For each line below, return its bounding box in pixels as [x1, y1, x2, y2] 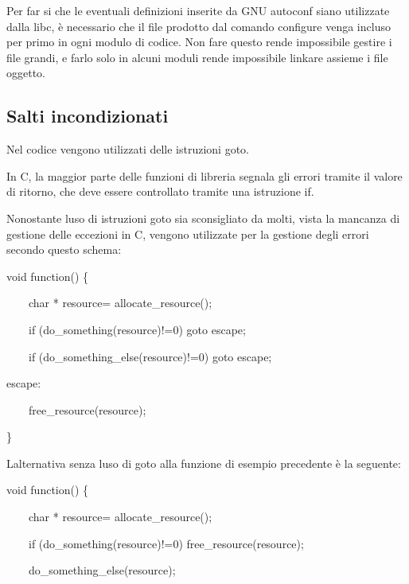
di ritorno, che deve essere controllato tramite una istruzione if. [6, 183, 314, 200]
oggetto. [6, 64, 45, 81]
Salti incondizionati [6, 103, 169, 128]
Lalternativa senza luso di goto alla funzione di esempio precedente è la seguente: [6, 454, 401, 471]
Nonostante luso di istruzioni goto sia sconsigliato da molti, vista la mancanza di [6, 209, 400, 226]
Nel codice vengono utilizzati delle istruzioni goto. [6, 141, 250, 158]
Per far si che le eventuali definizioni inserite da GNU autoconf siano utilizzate [6, 2, 390, 18]
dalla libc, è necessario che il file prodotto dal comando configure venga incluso [6, 18, 391, 34]
